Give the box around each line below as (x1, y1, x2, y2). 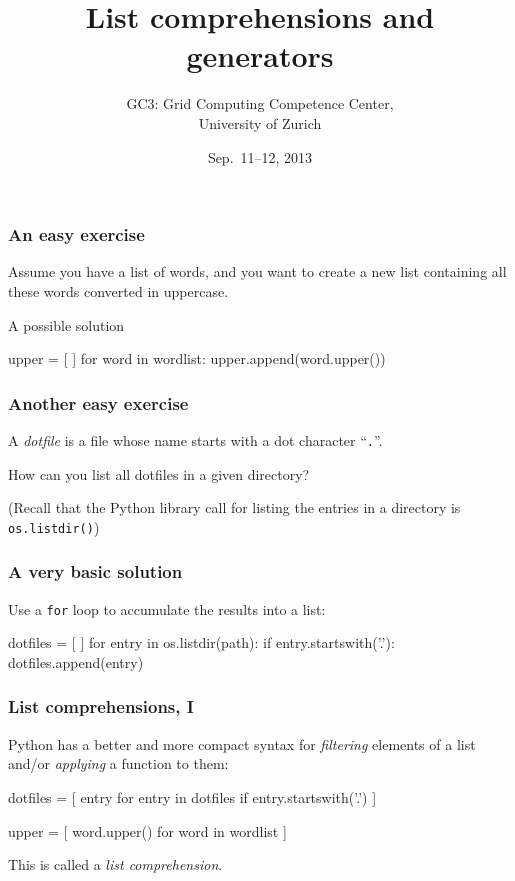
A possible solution (8, 314, 125, 335)
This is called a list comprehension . (8, 854, 223, 875)
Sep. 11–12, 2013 (207, 146, 313, 167)
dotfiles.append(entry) (8, 651, 144, 672)
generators (186, 35, 334, 76)
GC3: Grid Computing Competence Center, (126, 93, 394, 114)
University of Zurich (198, 112, 322, 133)
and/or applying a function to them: (8, 753, 229, 774)
